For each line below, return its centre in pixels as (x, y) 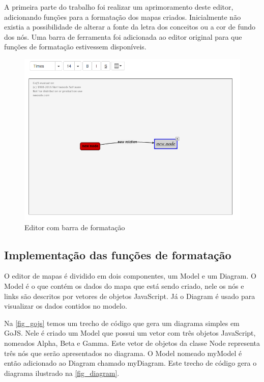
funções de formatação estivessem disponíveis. (75, 47)
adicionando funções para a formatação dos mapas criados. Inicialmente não (123, 17)
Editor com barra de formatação (75, 227)
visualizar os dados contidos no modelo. (66, 306)
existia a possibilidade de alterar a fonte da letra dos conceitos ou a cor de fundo (130, 27)
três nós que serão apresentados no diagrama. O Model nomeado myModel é (123, 353)
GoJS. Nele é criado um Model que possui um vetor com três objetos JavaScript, (130, 333)
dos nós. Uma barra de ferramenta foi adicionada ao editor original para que (123, 36)
